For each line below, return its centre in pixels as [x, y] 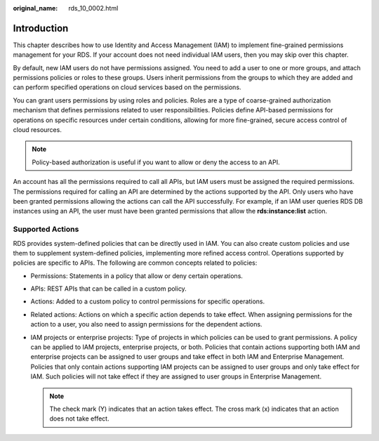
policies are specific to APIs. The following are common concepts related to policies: [135, 263]
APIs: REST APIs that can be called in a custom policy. [109, 289]
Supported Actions [46, 230]
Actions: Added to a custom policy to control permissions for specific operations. [148, 301]
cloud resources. [38, 130]
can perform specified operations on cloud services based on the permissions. [127, 87]
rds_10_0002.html [93, 8]
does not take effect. [79, 419]
